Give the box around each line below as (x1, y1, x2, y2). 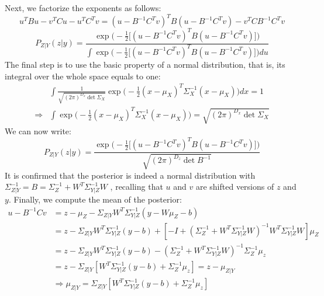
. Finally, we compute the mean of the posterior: (8, 193, 182, 206)
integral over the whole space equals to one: (5, 69, 161, 82)
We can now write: (5, 125, 71, 137)
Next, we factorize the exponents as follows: (5, 2, 161, 13)
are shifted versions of (195, 180, 274, 193)
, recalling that (110, 180, 163, 193)
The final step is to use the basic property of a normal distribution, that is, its (5, 58, 285, 70)
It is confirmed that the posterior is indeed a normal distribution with (5, 169, 256, 181)
